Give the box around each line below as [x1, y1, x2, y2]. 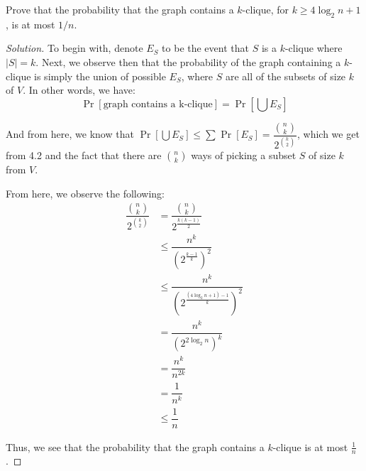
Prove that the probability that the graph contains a [6, 2, 234, 16]
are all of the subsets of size [225, 68, 346, 83]
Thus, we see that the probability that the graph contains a [6, 439, 265, 454]
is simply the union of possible [34, 68, 166, 83]
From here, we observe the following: [6, 185, 165, 200]
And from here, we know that [6, 126, 134, 141]
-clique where [284, 40, 343, 55]
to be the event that [162, 40, 249, 55]
